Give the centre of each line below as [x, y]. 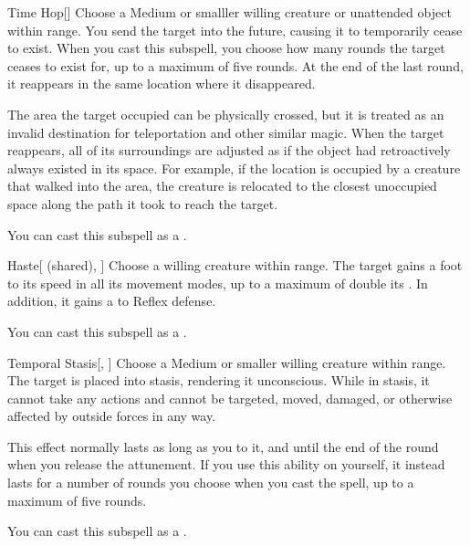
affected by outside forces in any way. [112, 416]
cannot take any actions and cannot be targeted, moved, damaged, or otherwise [230, 398]
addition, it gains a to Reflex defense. [112, 301]
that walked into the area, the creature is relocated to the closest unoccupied [222, 186]
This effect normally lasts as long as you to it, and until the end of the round [223, 446]
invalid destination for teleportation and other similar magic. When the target [226, 132]
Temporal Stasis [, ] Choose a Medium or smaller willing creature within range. [227, 362]
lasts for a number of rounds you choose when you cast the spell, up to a [211, 483]
